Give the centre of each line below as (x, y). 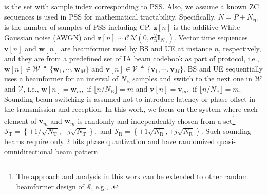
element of (20, 121)
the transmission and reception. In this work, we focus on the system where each (131, 109)
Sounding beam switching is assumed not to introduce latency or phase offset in (130, 99)
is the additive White (207, 27)
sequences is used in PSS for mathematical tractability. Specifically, (110, 16)
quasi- (226, 141)
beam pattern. (78, 151)
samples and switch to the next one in (193, 78)
